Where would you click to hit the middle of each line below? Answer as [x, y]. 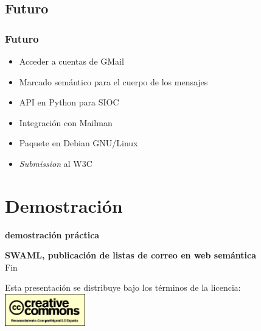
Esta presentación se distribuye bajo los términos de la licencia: [123, 287]
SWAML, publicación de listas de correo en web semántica [130, 255]
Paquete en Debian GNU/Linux [78, 143]
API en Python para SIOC [69, 102]
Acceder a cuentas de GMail [71, 61]
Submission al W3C [56, 163]
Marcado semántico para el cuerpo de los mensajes [113, 81]
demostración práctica [52, 234]
